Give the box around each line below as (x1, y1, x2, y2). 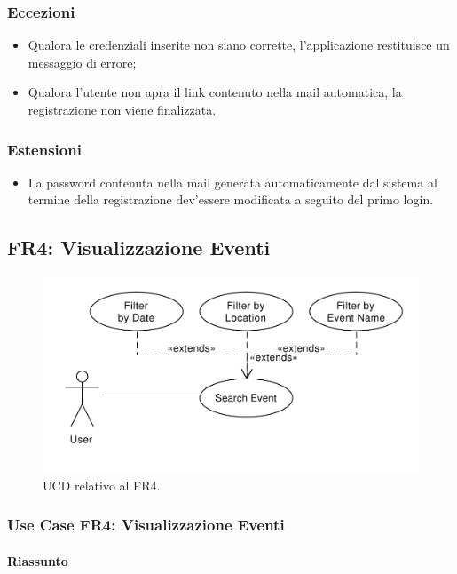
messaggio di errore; (28, 52, 137, 71)
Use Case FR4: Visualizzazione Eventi (7, 514, 285, 536)
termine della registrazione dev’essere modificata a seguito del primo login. (28, 190, 434, 209)
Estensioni (7, 138, 82, 160)
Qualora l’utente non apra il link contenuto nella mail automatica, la (28, 83, 402, 101)
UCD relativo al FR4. (43, 475, 161, 494)
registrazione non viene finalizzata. (28, 100, 217, 118)
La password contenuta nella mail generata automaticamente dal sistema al (28, 172, 437, 191)
